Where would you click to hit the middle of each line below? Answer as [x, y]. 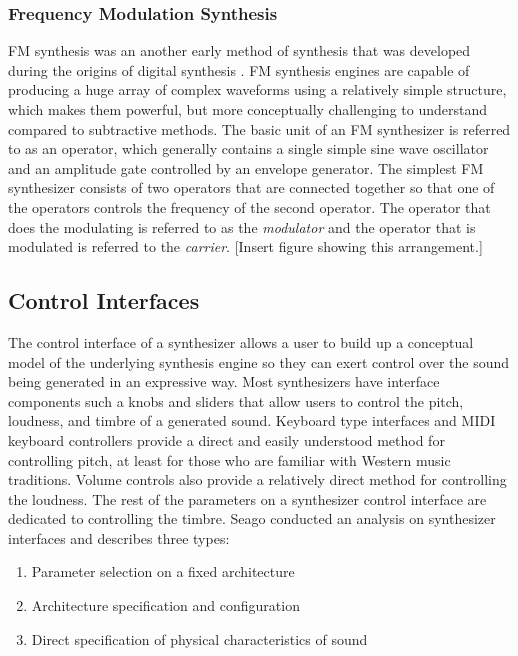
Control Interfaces [104, 300]
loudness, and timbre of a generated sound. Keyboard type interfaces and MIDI [252, 420]
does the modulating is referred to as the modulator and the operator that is [242, 226]
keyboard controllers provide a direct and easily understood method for [226, 439]
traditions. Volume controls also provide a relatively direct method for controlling [257, 479]
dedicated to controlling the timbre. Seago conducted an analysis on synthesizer [252, 518]
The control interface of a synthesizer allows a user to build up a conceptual [241, 341]
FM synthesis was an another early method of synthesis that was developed [239, 50]
